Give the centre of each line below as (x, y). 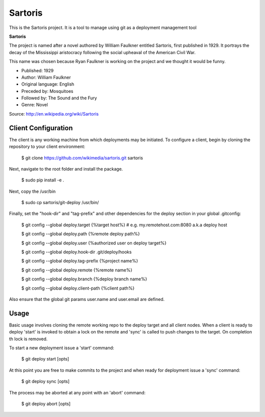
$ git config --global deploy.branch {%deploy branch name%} (84, 279)
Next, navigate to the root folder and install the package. (66, 169)
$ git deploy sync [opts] (45, 382)
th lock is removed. (28, 339)
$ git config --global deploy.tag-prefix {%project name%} (80, 261)
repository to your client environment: (47, 147)
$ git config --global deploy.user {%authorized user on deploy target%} (94, 243)
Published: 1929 (38, 70)
